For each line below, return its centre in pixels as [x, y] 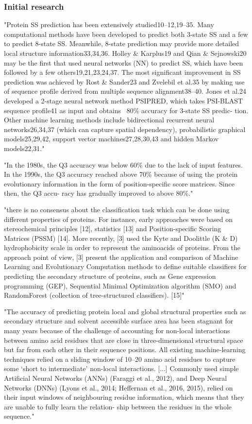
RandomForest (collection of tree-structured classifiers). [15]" [94, 295]
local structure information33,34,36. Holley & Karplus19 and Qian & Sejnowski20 [125, 53]
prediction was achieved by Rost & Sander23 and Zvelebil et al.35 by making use [124, 81]
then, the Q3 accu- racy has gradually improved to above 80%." [99, 193]
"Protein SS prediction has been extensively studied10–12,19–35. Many [109, 25]
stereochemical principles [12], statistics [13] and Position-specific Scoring [113, 229]
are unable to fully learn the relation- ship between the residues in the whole [118, 406]
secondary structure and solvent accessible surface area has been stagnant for [119, 321]
